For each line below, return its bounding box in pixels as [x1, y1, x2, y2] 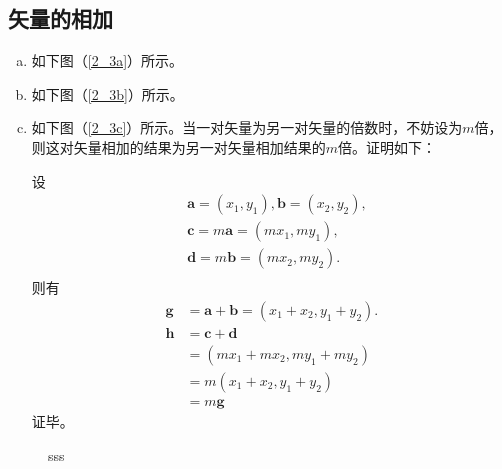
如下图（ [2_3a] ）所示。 [31, 50, 184, 71]
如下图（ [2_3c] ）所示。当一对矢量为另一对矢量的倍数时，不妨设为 [31, 117, 463, 138]
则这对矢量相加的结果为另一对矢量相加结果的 [31, 136, 326, 157]
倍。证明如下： [338, 136, 437, 157]
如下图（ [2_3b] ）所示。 [31, 83, 184, 104]
